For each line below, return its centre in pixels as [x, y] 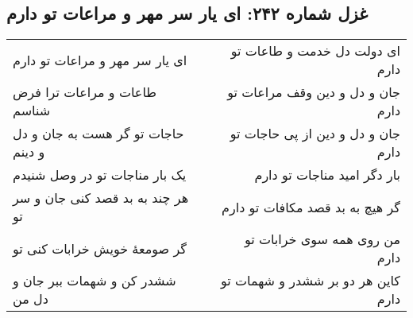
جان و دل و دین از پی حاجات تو [315, 134]
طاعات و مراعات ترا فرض [85, 92]
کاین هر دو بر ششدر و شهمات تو [310, 281]
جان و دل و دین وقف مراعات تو [314, 92]
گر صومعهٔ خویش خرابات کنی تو [100, 248]
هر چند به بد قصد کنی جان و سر [101, 198]
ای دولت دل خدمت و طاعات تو [315, 51]
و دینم [29, 152]
